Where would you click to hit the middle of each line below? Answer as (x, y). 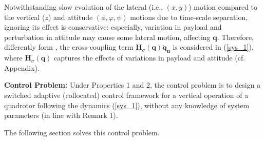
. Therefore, (235, 37)
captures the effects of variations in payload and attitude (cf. (150, 58)
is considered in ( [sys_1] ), (213, 47)
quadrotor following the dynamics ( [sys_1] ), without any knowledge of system (127, 105)
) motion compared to (223, 7)
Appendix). (22, 67)
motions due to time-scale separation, (189, 17)
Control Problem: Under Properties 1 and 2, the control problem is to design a (132, 85)
